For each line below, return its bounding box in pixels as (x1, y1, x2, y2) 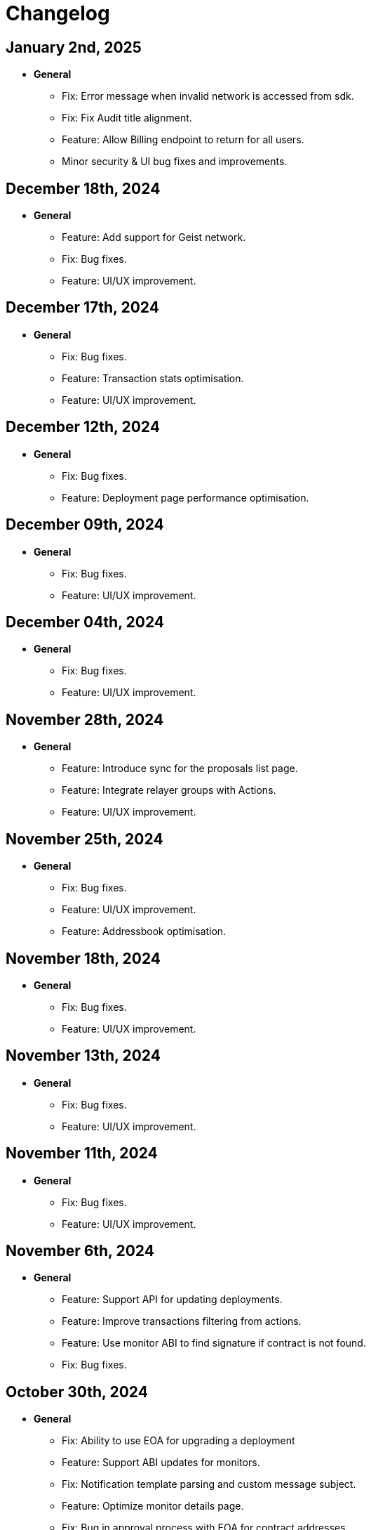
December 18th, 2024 (6, 179, 161, 197)
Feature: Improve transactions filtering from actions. (62, 1315, 302, 1328)
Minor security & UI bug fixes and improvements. (62, 155, 288, 168)
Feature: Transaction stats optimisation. (62, 372, 244, 384)
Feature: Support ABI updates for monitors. (62, 1456, 260, 1469)
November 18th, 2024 (6, 949, 161, 967)
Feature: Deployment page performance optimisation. (62, 491, 309, 504)
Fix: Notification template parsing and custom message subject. (62, 1478, 356, 1491)
